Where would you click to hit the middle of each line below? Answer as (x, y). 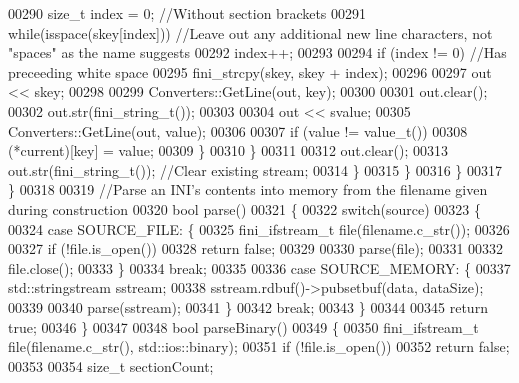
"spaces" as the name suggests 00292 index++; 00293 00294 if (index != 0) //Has (257, 52)
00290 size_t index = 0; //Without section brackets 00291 (187, 13)
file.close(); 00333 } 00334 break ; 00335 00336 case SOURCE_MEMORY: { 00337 (259, 267)
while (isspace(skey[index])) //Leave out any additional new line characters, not (250, 32)
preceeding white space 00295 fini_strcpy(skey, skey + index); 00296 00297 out (250, 71)
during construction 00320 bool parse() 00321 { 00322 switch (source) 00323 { (244, 208)
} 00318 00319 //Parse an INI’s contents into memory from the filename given (248, 189)
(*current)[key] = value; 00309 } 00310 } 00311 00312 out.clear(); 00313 (228, 150)
